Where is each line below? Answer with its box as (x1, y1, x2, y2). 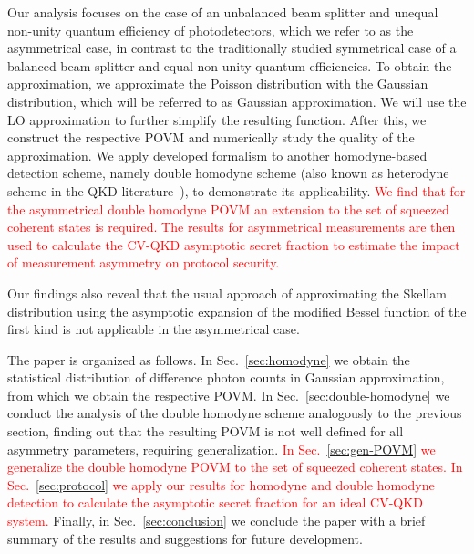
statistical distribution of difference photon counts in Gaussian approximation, (7, 368, 445, 387)
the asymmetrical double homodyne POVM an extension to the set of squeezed (7, 199, 449, 218)
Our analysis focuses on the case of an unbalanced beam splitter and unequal (7, 3, 438, 21)
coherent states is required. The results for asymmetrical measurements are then (7, 217, 456, 236)
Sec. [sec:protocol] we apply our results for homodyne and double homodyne (7, 475, 435, 494)
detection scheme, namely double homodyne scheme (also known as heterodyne (7, 163, 449, 183)
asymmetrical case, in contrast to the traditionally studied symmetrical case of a (7, 38, 457, 57)
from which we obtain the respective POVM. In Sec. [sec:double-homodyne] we (7, 385, 450, 404)
